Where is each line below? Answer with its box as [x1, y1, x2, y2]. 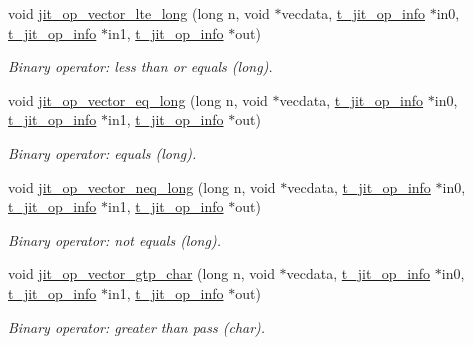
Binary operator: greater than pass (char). [8, 316, 266, 337]
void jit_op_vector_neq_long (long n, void [8, 176, 276, 197]
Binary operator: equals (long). [8, 142, 197, 163]
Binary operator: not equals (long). [8, 229, 221, 250]
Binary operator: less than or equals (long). [8, 56, 273, 77]
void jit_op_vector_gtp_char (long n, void [8, 263, 275, 284]
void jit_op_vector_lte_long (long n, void [8, 3, 270, 23]
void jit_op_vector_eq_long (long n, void [8, 89, 268, 110]
